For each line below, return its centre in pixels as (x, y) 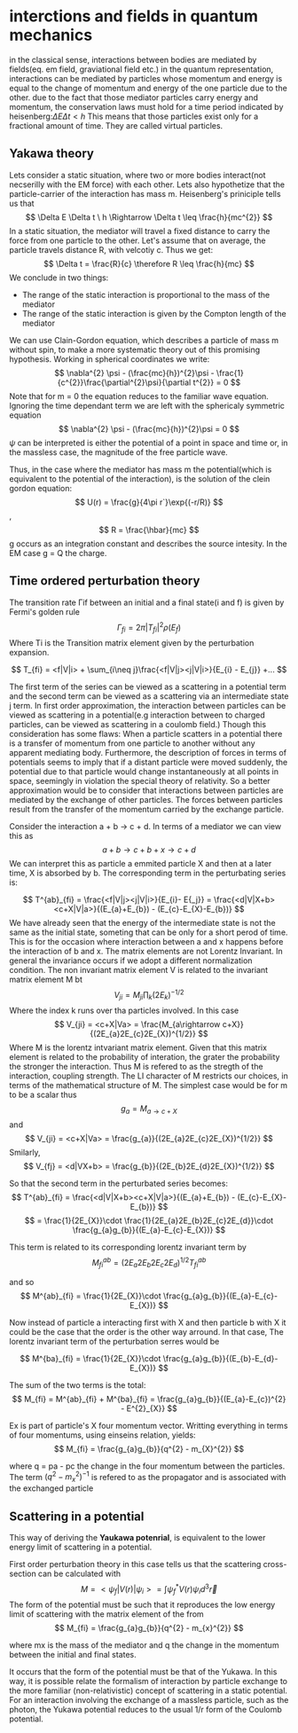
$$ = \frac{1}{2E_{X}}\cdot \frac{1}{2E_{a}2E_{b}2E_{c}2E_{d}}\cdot (149, 1220)
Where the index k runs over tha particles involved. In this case (124, 1011)
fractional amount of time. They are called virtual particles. (116, 125)
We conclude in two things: (59, 278)
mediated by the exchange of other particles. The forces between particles (146, 800)
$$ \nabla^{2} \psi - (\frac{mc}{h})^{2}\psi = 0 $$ (149, 428)
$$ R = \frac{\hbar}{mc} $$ (149, 529)
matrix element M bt (46, 980)
